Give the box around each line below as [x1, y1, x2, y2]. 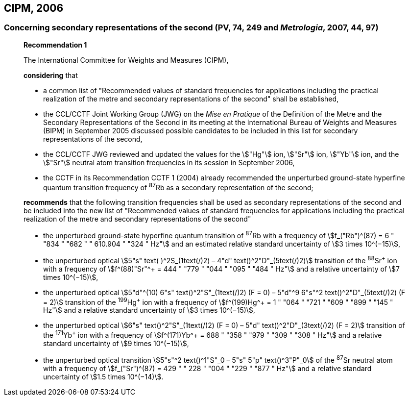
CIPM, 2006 [4, 2, 64, 14]
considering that [24, 71, 78, 79]
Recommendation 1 [24, 40, 87, 49]
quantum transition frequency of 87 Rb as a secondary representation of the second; [43, 181, 313, 192]
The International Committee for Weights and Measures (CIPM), [24, 55, 229, 64]
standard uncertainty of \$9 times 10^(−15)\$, [43, 339, 189, 348]
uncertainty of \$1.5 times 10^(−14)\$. [43, 372, 164, 381]
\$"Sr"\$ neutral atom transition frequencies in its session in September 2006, [43, 158, 295, 167]
